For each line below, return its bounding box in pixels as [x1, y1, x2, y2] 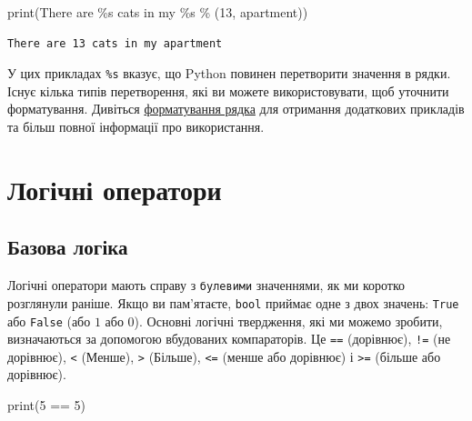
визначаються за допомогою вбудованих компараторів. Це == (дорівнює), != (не [7, 329, 451, 348]
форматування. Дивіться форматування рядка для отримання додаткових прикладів [7, 99, 465, 118]
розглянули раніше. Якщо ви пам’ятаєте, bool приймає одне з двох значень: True [7, 293, 459, 312]
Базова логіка [7, 233, 128, 261]
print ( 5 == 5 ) [7, 396, 86, 415]
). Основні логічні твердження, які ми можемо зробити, [134, 311, 443, 330]
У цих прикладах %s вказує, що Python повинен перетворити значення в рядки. [7, 64, 451, 83]
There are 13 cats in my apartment [7, 36, 223, 50]
